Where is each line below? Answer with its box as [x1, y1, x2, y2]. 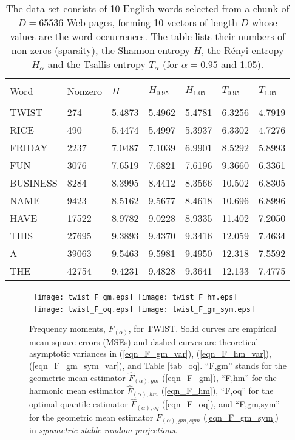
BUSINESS [10, 176, 58, 190]
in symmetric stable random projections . [29, 424, 178, 436]
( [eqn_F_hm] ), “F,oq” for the [161, 384, 274, 397]
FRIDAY [10, 140, 48, 154]
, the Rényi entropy [201, 43, 284, 57]
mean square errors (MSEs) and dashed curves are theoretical [29, 335, 259, 348]
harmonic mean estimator [29, 384, 124, 397]
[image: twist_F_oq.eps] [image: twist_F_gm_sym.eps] [33, 304, 255, 314]
